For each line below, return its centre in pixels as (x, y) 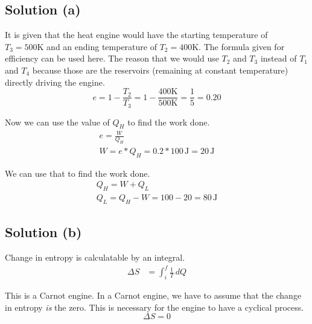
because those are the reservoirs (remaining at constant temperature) (160, 70)
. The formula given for (242, 46)
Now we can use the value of (57, 122)
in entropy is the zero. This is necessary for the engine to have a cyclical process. (154, 307)
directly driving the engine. (55, 82)
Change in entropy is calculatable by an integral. (95, 257)
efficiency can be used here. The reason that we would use (112, 58)
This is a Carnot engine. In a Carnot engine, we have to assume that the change (153, 295)
